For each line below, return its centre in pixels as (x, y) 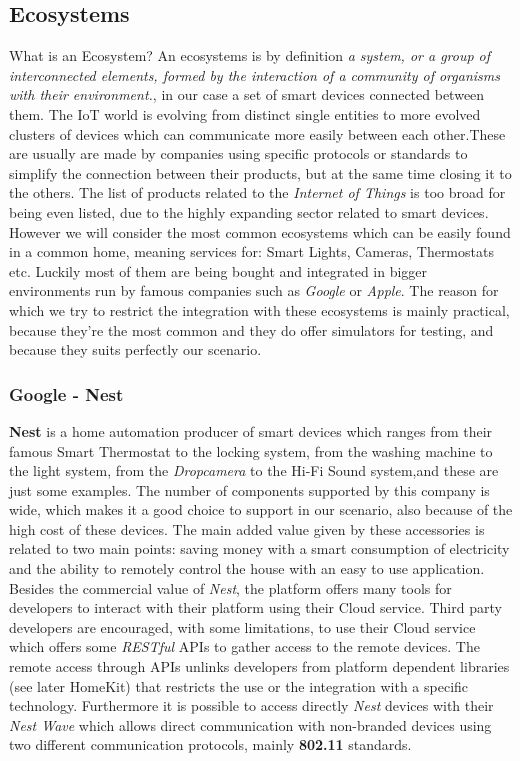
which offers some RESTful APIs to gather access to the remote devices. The (244, 646)
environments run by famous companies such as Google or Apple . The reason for (254, 290)
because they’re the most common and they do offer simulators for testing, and (251, 329)
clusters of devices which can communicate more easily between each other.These (257, 133)
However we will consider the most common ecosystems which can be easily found (260, 231)
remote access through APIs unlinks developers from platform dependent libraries (259, 666)
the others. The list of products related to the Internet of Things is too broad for (257, 192)
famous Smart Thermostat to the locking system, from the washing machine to (251, 450)
